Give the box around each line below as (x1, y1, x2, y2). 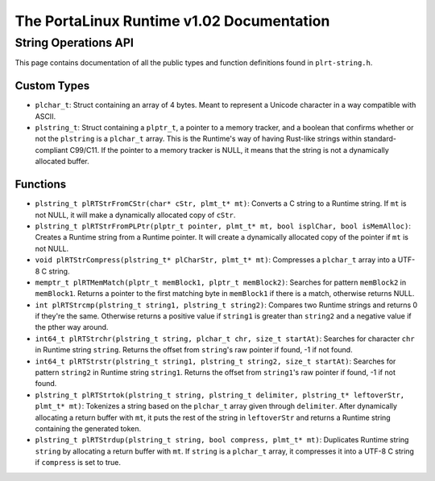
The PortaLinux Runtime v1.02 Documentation (14, 12, 330, 30)
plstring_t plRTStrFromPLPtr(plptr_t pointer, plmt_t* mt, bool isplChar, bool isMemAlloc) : (35, 221, 411, 231)
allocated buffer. (35, 157, 89, 166)
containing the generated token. (35, 423, 142, 434)
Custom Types (14, 79, 90, 92)
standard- (363, 134, 396, 144)
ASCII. (35, 111, 56, 121)
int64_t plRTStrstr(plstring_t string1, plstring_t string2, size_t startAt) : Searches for (35, 356, 396, 366)
